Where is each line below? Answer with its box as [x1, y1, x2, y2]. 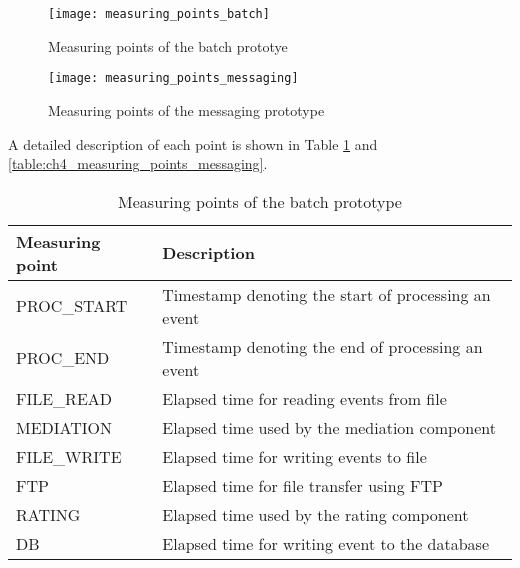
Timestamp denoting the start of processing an [162, 282, 491, 306]
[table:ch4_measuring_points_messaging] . [8, 153, 268, 174]
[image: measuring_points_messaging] [48, 71, 299, 86]
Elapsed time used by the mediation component [162, 415, 497, 439]
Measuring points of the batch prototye [48, 35, 288, 56]
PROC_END [16, 346, 110, 370]
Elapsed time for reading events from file [162, 386, 447, 410]
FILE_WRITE [16, 444, 122, 468]
